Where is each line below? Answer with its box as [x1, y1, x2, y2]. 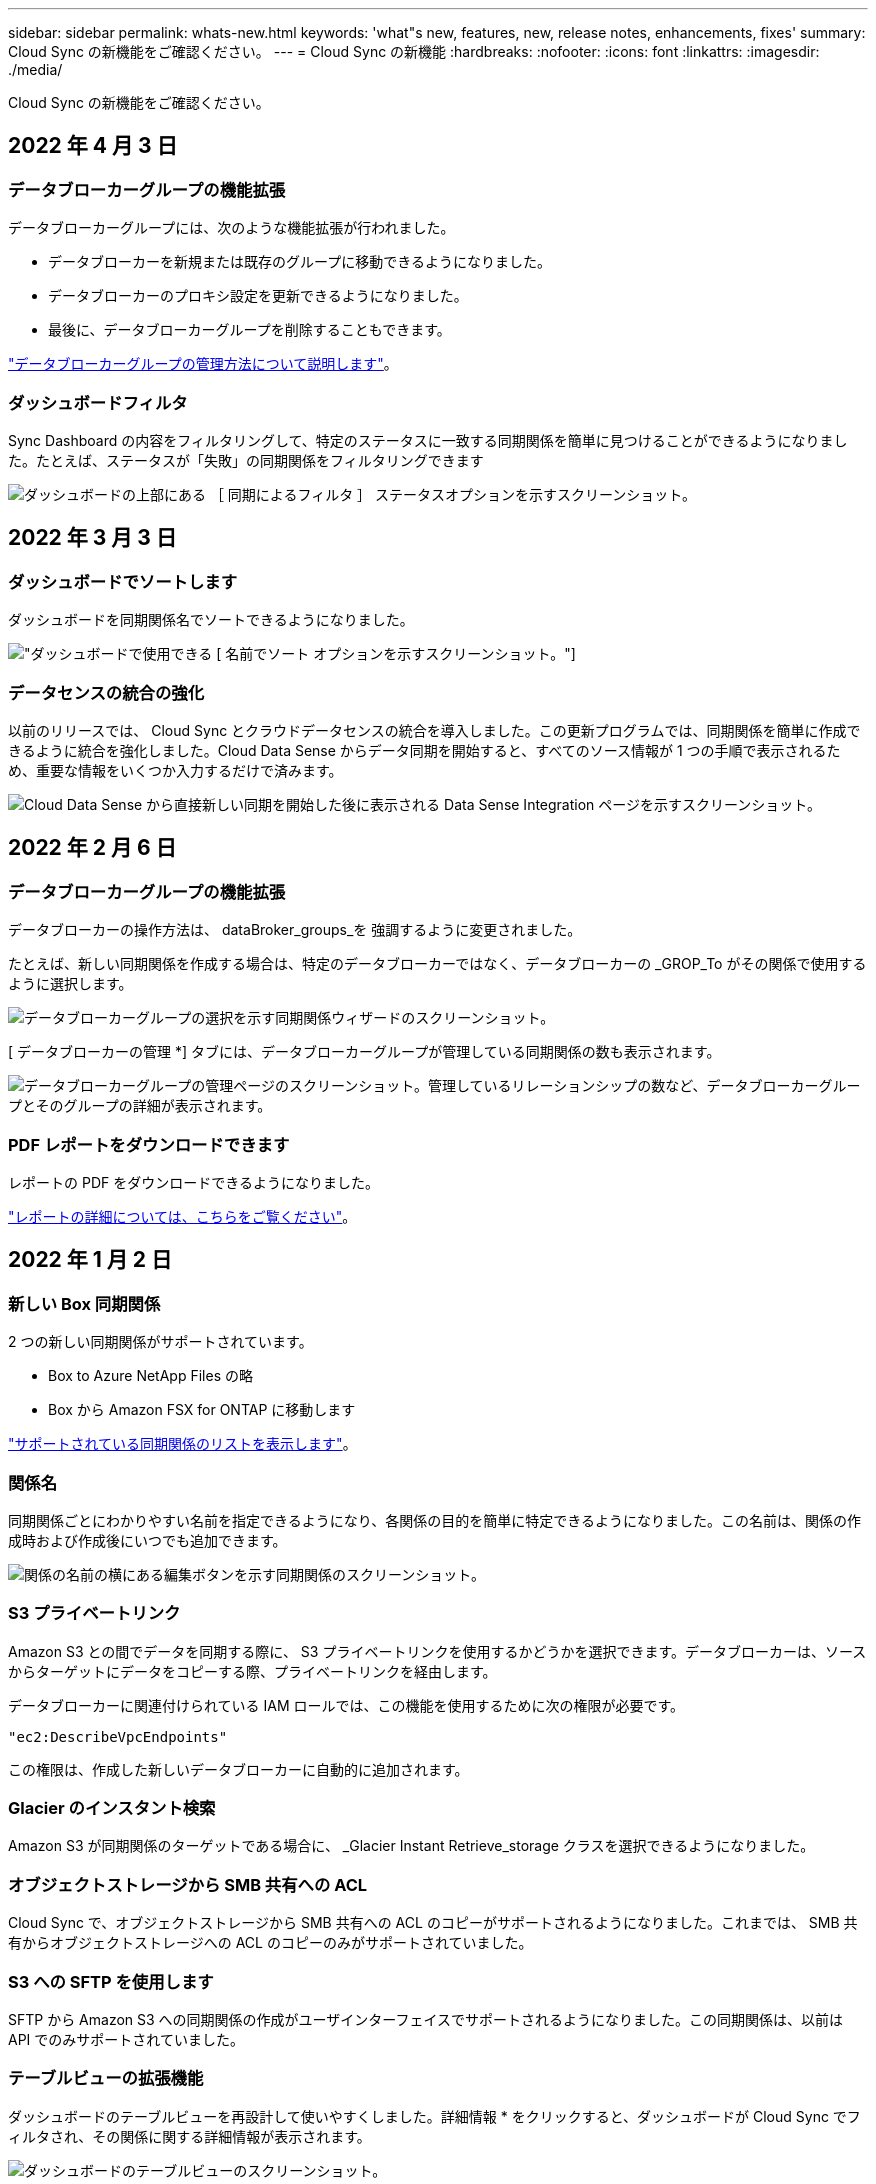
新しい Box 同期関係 [8, 1293, 161, 1314]
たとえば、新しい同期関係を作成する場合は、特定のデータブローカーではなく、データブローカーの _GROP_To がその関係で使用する [8, 955, 867, 973]
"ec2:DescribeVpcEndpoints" [8, 1728, 228, 1745]
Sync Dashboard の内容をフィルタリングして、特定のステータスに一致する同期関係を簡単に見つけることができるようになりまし [8, 431, 848, 449]
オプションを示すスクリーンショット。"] [313, 645, 576, 663]
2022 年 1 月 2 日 [8, 1247, 172, 1273]
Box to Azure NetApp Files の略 [48, 1367, 253, 1385]
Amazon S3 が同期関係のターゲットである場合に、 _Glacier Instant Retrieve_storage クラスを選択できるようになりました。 [8, 1837, 815, 1855]
